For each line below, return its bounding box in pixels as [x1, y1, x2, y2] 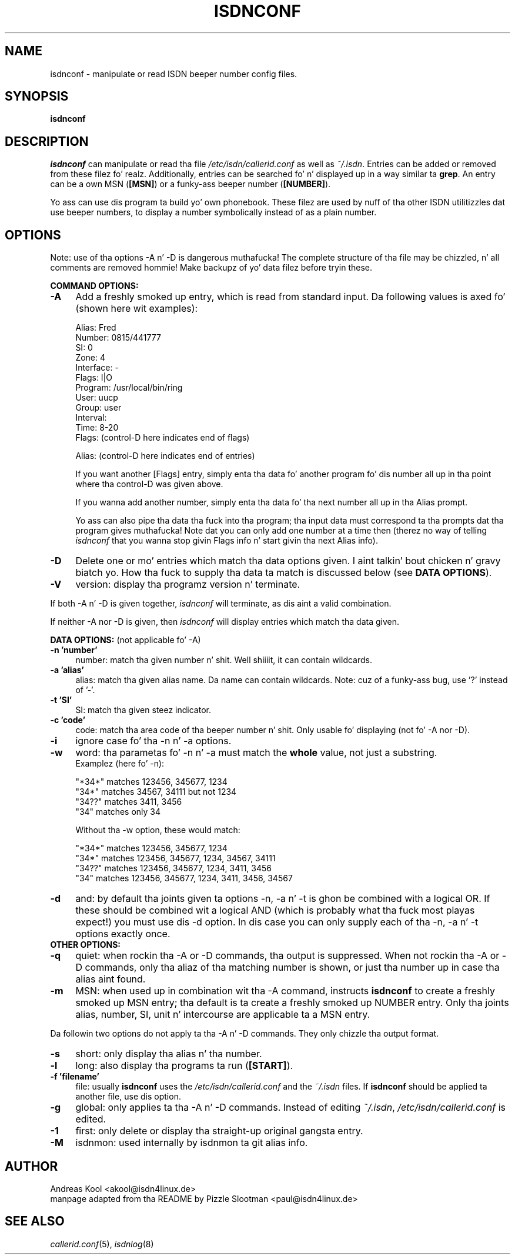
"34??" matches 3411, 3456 [75, 797, 182, 807]
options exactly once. [75, 928, 170, 940]
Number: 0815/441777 [75, 332, 161, 343]
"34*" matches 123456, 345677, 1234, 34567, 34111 [75, 853, 276, 864]
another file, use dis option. [75, 1091, 181, 1102]
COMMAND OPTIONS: [50, 281, 139, 291]
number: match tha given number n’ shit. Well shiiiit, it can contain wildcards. [75, 655, 372, 665]
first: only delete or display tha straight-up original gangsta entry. [75, 1125, 363, 1137]
